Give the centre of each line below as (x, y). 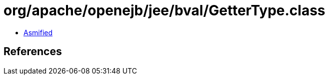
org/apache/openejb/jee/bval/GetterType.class (164, 10)
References (33, 52)
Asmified (38, 32)
